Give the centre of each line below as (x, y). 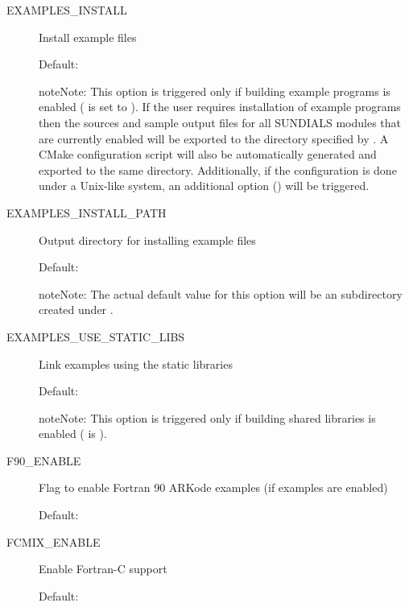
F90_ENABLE (44, 460)
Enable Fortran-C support (103, 569)
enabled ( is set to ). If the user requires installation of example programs (220, 107)
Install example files (88, 37)
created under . (76, 310)
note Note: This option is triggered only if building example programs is (215, 91)
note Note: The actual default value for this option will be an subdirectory (221, 293)
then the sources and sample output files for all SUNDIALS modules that (220, 122)
